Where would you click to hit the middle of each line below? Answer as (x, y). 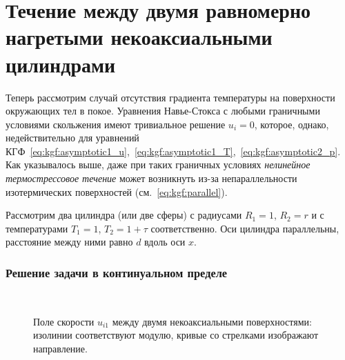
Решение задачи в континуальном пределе (117, 272)
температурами (37, 228)
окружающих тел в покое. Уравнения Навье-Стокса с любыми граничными (163, 111)
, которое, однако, (292, 124)
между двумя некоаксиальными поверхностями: (212, 321)
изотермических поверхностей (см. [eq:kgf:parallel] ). (117, 191)
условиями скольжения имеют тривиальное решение (116, 124)
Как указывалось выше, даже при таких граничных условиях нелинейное (158, 164)
